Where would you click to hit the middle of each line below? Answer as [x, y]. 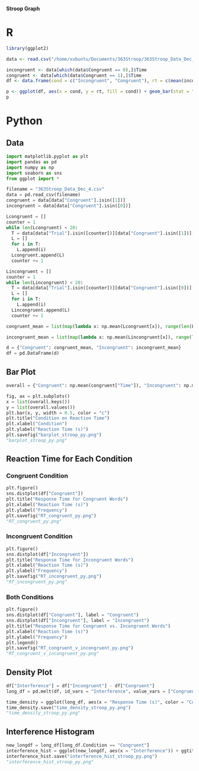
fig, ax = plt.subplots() [38, 396]
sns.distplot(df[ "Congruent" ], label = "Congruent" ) [73, 615]
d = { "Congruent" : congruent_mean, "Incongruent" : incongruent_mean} [94, 348]
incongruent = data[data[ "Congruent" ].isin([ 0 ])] [69, 206]
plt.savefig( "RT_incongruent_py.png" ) [54, 576]
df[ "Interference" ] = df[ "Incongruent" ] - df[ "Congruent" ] [81, 685]
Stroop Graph [23, 9]
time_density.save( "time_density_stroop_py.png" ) [69, 707]
